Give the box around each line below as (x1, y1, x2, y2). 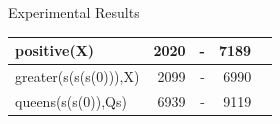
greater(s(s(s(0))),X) (15, 65, 140, 86)
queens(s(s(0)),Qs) (15, 90, 127, 111)
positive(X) (15, 40, 95, 61)
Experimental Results (8, 2, 140, 22)
